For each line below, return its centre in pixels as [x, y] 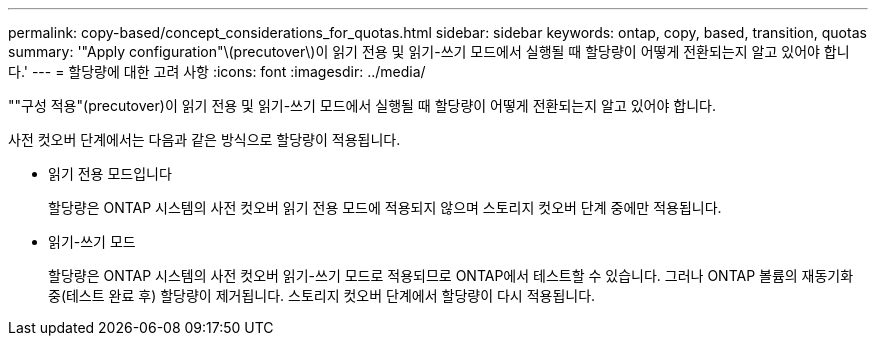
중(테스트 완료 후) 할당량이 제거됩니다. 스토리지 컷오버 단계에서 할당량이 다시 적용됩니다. [322, 295]
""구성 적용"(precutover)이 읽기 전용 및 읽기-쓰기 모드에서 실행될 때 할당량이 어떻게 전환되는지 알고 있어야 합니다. [362, 105]
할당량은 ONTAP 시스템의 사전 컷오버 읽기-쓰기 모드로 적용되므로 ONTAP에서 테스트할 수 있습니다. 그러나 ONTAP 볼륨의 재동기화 [451, 275]
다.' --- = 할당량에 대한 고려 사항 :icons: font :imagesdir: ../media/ [217, 71]
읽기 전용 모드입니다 [110, 173]
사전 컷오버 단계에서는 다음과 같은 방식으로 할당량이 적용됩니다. [204, 139]
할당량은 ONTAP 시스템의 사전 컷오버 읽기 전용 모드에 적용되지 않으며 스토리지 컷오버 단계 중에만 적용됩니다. [385, 207]
